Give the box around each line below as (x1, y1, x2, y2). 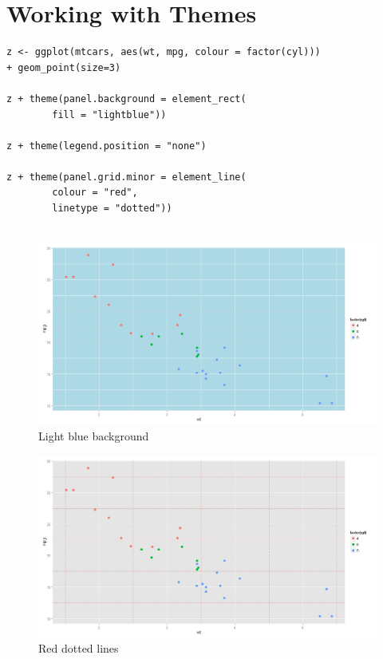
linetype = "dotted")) (52, 203, 172, 215)
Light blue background (38, 427, 149, 444)
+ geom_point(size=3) (6, 61, 121, 73)
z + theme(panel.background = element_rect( (6, 93, 247, 105)
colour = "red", (52, 187, 138, 199)
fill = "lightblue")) (52, 109, 167, 120)
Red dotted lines (38, 640, 119, 657)
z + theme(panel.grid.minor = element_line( (6, 171, 247, 183)
